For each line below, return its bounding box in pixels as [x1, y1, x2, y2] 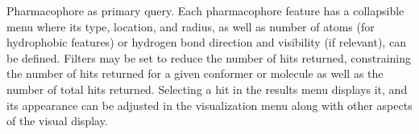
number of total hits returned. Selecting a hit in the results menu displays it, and [6, 80, 408, 97]
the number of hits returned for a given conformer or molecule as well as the [6, 65, 384, 82]
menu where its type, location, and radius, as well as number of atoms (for [6, 18, 375, 35]
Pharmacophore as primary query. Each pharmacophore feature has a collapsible [6, 2, 404, 18]
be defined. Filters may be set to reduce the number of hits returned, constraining [6, 49, 412, 66]
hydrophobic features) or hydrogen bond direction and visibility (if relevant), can [6, 34, 406, 51]
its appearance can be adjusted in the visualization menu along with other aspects [6, 96, 413, 113]
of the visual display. [6, 112, 108, 129]
